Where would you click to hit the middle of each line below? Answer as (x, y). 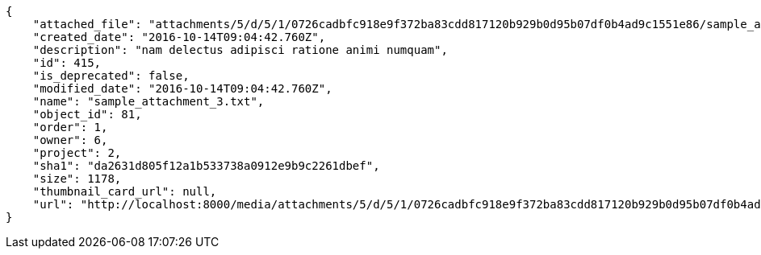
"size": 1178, (77, 179)
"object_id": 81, (87, 114)
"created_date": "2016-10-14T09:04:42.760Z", (179, 37)
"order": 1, (70, 127)
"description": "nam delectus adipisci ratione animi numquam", (240, 50)
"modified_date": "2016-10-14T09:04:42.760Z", (182, 88)
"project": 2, (77, 153)
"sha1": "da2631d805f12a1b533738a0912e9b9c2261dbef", (206, 166)
